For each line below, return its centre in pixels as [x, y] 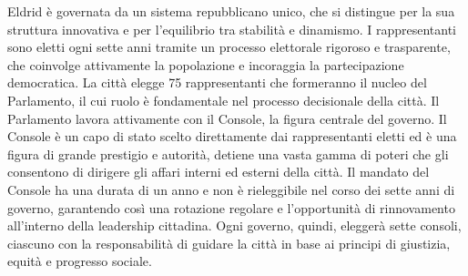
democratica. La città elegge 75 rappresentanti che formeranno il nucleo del [217, 82]
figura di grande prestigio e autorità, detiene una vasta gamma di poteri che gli [228, 153]
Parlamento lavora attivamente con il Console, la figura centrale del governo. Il [227, 118]
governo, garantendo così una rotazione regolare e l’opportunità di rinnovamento [231, 207]
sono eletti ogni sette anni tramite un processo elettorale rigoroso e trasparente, [229, 47]
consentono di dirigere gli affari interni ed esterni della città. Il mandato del [219, 172]
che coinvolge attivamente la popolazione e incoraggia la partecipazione [206, 64]
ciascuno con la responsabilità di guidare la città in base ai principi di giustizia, [229, 243]
